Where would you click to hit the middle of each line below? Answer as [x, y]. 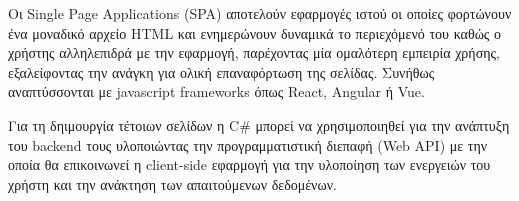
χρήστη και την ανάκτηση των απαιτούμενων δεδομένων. [172, 183]
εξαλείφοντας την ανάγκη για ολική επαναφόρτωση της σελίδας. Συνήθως [221, 71]
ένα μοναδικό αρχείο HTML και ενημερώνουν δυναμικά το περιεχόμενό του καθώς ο [255, 32]
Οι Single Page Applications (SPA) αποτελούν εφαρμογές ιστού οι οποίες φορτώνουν [260, 13]
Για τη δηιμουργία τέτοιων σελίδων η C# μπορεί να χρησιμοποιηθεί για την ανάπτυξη [259, 124]
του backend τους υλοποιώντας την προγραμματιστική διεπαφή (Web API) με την [248, 144]
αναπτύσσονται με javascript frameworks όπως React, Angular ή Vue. [216, 91]
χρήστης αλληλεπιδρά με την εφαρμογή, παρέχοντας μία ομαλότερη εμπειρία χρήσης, [254, 52]
